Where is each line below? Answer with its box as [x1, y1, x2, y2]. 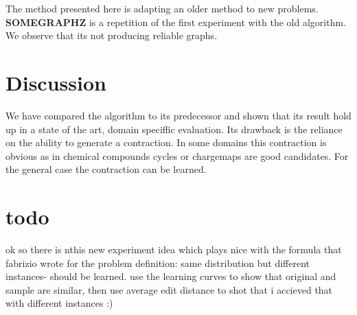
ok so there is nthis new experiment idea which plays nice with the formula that [5, 242, 342, 256]
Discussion [5, 68, 106, 96]
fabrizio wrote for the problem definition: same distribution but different [5, 255, 310, 270]
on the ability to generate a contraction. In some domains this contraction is [5, 135, 327, 150]
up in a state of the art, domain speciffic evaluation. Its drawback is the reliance [5, 121, 343, 136]
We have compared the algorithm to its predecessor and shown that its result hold [5, 108, 352, 122]
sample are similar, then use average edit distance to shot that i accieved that [5, 282, 333, 296]
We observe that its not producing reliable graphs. [5, 28, 218, 43]
